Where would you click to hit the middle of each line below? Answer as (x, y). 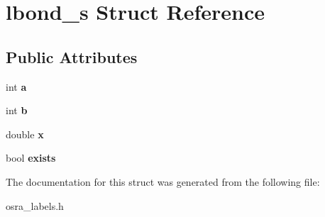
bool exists (31, 158)
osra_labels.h (35, 205)
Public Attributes (72, 56)
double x (25, 134)
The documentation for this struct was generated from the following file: (163, 181)
